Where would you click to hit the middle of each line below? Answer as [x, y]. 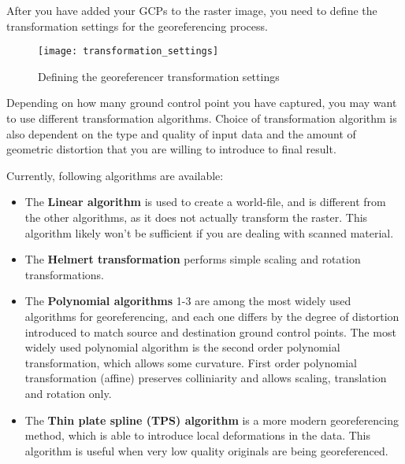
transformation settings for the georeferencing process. [137, 26]
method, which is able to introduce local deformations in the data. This [198, 435]
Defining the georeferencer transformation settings [159, 76]
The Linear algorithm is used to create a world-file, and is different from [205, 202]
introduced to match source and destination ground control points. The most [210, 331]
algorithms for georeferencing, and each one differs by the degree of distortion [212, 316]
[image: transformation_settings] [128, 52]
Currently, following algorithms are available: [115, 175]
